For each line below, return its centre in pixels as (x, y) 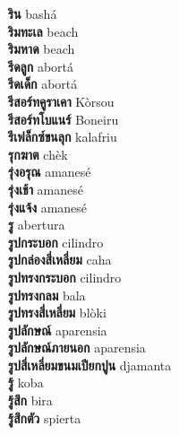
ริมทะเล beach (43, 31)
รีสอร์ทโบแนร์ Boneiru (64, 119)
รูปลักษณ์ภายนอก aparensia (77, 348)
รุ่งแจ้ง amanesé (48, 207)
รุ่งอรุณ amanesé (50, 172)
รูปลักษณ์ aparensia (58, 330)
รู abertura (37, 225)
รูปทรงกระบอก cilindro (65, 277)
